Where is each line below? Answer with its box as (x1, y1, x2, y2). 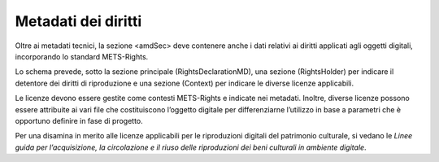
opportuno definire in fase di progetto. (15, 116, 144, 125)
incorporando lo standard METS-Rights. (15, 51, 149, 61)
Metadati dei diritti (15, 12, 142, 30)
